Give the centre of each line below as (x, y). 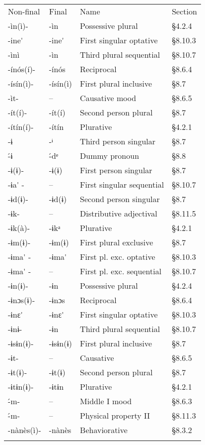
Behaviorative (104, 430)
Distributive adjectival (119, 213)
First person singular (116, 170)
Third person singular (118, 141)
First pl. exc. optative (118, 257)
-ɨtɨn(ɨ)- (21, 387)
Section (184, 11)
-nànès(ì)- (25, 430)
